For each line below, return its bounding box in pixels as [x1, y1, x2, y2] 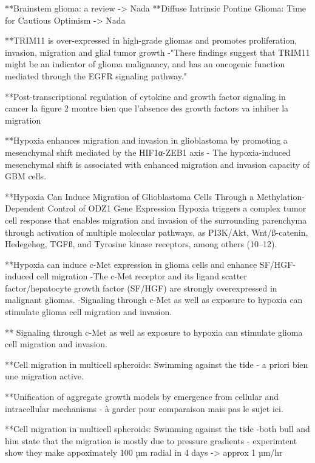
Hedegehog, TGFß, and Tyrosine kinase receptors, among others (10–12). [5, 238, 277, 250]
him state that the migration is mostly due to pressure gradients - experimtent [5, 434, 297, 447]
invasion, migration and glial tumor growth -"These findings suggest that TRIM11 [5, 45, 310, 58]
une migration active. [5, 370, 84, 382]
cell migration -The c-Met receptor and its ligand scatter [36, 270, 247, 282]
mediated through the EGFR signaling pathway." [5, 69, 188, 82]
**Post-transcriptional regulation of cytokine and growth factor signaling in [5, 90, 286, 102]
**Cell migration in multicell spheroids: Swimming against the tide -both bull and [5, 422, 310, 435]
